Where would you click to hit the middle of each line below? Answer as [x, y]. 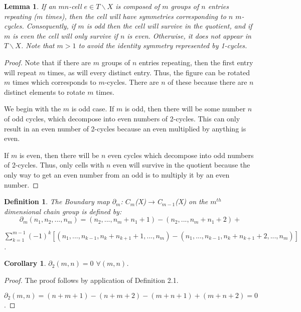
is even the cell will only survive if [65, 35]
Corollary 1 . [25, 263]
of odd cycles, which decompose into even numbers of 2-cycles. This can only [122, 118]
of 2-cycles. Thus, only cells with [54, 165]
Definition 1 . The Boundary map [57, 201]
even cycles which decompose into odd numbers [181, 155]
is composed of [138, 6]
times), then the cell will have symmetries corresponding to [136, 16]
